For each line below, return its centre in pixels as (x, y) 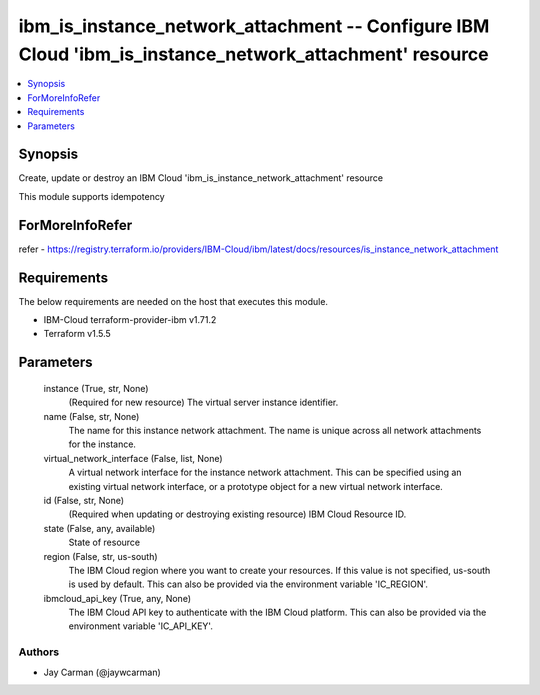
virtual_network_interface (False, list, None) (133, 458)
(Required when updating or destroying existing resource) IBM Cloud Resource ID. (237, 514)
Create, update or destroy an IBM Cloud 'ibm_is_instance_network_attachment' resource (201, 178)
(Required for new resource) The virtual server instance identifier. (203, 402)
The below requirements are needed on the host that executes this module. (173, 301)
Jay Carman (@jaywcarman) (102, 672)
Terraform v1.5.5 (77, 334)
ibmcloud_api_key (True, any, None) (117, 598)
